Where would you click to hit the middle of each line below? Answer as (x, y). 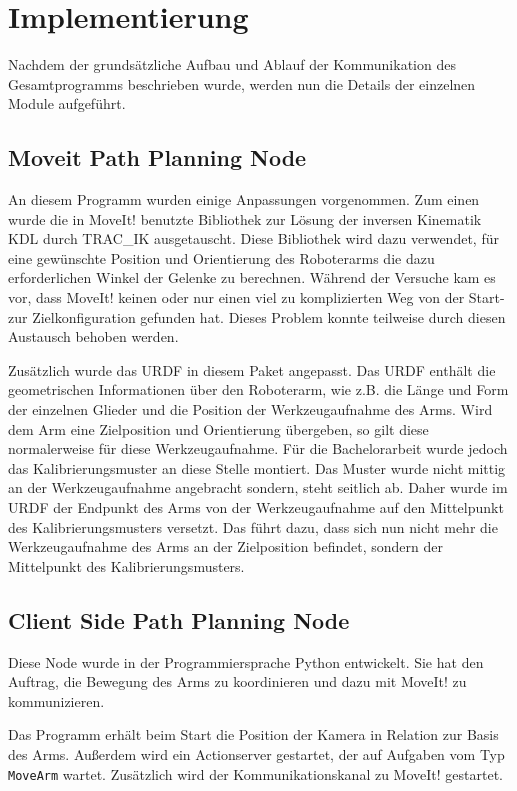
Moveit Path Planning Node (157, 157)
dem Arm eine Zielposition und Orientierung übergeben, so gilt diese (218, 428)
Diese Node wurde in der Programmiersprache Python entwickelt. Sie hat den (246, 661)
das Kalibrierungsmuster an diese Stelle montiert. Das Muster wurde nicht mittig (257, 467)
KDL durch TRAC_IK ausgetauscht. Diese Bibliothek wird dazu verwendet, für (253, 238)
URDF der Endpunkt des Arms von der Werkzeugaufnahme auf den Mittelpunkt (256, 507)
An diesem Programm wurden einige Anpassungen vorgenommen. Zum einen (244, 199)
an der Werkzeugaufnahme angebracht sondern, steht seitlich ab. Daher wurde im (258, 487)
